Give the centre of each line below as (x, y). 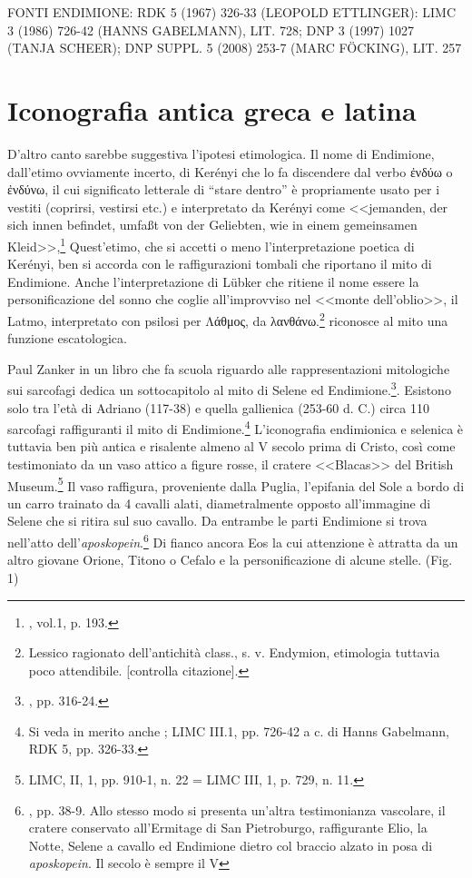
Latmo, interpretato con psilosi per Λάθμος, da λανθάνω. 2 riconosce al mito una (228, 319)
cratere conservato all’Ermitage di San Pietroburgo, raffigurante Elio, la (228, 828)
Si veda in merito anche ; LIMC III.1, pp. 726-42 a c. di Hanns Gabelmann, (239, 730)
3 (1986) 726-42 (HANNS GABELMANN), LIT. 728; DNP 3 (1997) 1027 (211, 30)
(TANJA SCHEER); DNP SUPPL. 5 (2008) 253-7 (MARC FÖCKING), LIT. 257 (235, 48)
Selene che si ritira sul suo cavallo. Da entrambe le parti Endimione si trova (217, 521)
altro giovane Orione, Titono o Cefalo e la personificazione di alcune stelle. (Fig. (230, 560)
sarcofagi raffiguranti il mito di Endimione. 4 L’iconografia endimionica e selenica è (236, 427)
